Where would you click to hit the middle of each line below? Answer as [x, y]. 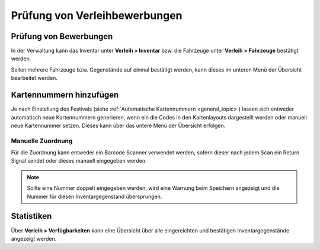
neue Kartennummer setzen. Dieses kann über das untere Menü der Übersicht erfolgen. [118, 125]
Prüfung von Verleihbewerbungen [97, 15]
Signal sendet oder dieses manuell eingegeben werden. [79, 161]
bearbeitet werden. [34, 78]
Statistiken [31, 216]
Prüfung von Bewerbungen [62, 36]
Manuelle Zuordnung [42, 141]
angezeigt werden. [34, 238]
